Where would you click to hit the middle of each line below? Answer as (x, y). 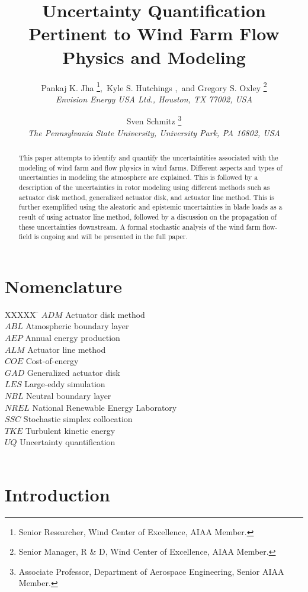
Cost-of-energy (52, 361)
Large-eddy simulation (65, 384)
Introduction (57, 494)
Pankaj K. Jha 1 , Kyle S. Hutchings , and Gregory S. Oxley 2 (154, 86)
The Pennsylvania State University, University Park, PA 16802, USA (154, 132)
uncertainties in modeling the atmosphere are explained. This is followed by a (138, 177)
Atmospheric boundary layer (77, 326)
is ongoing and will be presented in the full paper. (111, 237)
